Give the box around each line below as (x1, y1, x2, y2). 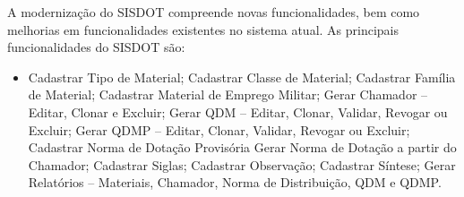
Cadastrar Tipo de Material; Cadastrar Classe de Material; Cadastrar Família (28, 67, 456, 86)
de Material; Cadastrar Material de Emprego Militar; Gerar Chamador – (28, 85, 428, 104)
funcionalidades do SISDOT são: (7, 38, 185, 56)
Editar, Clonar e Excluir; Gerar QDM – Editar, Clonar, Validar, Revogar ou (28, 102, 448, 121)
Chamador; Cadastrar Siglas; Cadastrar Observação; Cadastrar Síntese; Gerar (28, 155, 456, 174)
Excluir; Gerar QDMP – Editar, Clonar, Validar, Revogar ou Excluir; (28, 120, 410, 139)
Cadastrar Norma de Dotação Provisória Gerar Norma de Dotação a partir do (28, 138, 457, 157)
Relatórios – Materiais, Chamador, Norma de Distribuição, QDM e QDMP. (28, 173, 442, 192)
